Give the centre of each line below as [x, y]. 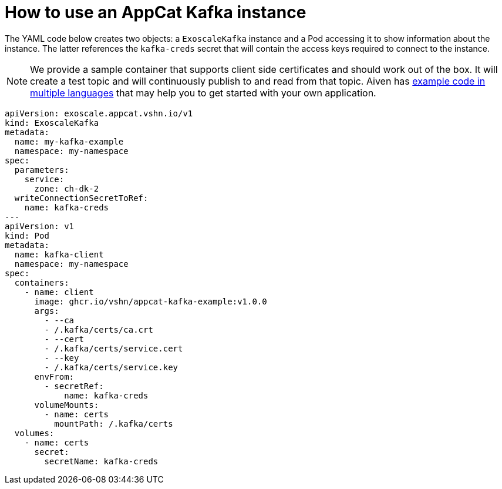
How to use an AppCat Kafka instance [156, 12]
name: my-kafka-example [69, 141]
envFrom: [54, 376]
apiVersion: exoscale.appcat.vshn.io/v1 [99, 113]
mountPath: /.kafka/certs [114, 423]
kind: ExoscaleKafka [52, 123]
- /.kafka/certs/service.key [111, 367]
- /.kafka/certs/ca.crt [99, 329]
